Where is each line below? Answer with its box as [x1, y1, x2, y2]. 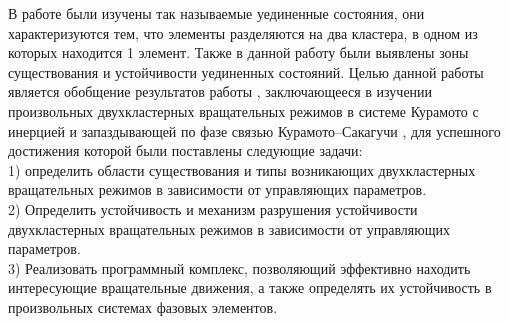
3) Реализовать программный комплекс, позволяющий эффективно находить [8, 257, 471, 278]
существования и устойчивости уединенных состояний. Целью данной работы [8, 61, 484, 82]
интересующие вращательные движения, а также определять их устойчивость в [8, 277, 492, 298]
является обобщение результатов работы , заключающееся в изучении [8, 81, 433, 102]
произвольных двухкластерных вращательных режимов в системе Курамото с [8, 100, 479, 121]
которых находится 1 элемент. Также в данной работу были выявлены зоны [8, 42, 469, 63]
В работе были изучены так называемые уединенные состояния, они [8, 3, 425, 23]
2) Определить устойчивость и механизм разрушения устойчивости [8, 198, 418, 219]
